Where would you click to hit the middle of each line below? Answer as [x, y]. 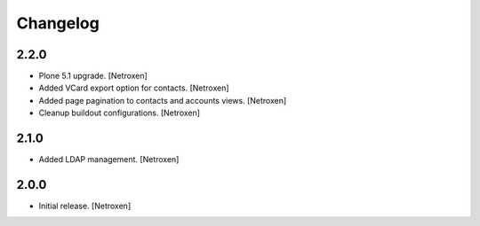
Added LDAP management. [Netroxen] [109, 160]
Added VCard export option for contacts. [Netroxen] [134, 88]
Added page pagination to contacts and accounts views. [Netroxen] [163, 100]
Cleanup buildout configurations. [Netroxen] [119, 113]
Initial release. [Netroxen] [85, 206]
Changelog [58, 23]
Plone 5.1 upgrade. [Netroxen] [93, 76]
